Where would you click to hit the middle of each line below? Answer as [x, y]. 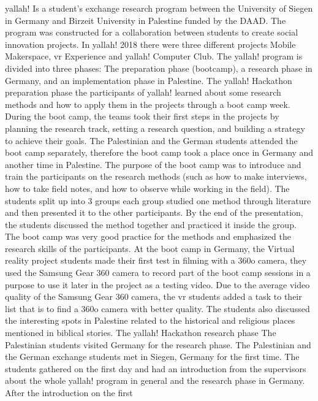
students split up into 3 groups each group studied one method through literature [158, 200]
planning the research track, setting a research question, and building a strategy [155, 128]
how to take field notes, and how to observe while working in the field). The [147, 188]
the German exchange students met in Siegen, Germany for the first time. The [152, 357]
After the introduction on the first [69, 392]
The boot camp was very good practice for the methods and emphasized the [148, 236]
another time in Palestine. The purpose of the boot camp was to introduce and [153, 164]
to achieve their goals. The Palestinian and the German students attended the [151, 140]
